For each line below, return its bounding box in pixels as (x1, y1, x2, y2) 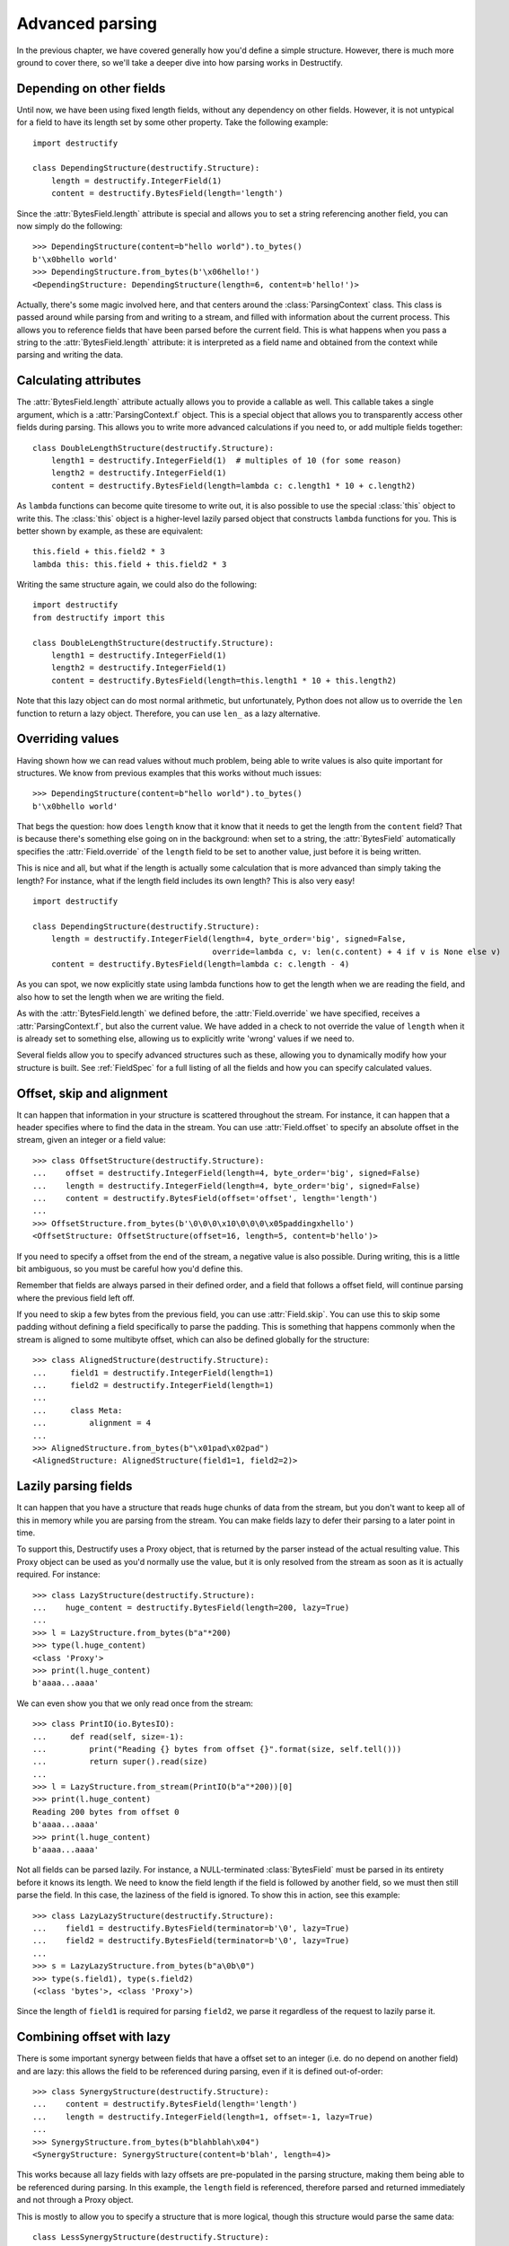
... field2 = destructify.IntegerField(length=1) (32, 1380, 274, 1391)
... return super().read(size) (32, 1756, 208, 1767)
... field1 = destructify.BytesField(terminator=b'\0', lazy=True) (32, 1923, 350, 1933)
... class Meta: (32, 1405, 123, 1415)
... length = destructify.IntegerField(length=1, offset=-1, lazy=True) (32, 2111, 373, 2122)
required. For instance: (16, 1569, 101, 1580)
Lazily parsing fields (16, 1479, 133, 1494)
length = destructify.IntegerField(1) (50, 175, 223, 186)
